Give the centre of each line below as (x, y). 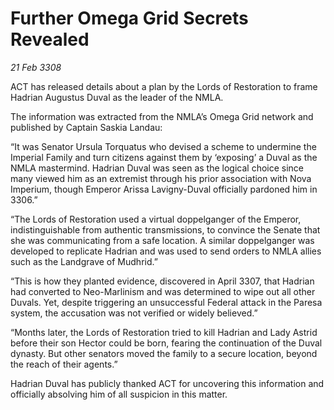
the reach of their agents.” (64, 364)
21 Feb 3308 (36, 67)
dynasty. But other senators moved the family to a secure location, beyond (164, 353)
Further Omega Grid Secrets (129, 18)
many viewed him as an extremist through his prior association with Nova (161, 178)
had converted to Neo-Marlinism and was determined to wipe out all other (163, 291)
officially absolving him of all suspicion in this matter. (119, 394)
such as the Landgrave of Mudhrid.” (84, 261)
